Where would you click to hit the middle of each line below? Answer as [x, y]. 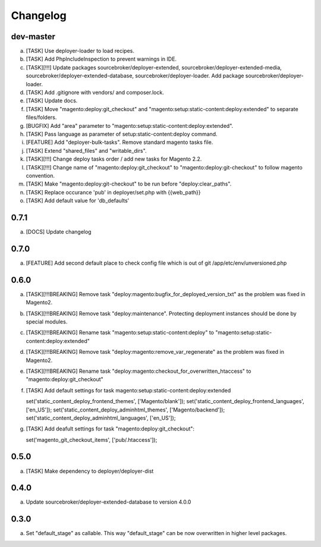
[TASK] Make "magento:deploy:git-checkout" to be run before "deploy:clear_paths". [129, 184]
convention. [40, 175]
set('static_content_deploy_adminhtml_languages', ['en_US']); [101, 418]
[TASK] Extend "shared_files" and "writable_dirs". [86, 150]
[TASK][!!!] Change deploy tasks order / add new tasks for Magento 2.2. [114, 159]
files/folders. [41, 117]
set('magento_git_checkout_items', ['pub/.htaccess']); [92, 439]
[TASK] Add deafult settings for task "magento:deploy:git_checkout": [110, 429]
